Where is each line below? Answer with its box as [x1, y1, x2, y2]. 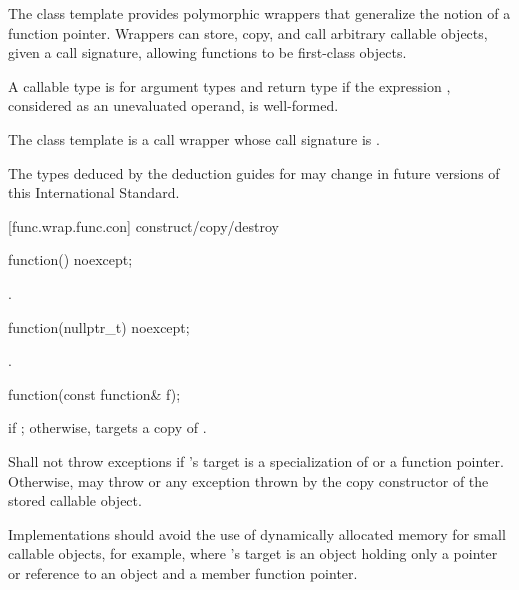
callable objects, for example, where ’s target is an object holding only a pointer [8, 543, 498, 564]
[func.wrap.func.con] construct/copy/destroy [8, 215, 279, 236]
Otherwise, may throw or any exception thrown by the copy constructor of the [8, 470, 489, 491]
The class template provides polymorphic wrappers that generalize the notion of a [8, 3, 511, 23]
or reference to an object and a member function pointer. [8, 562, 358, 583]
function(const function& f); [8, 383, 181, 404]
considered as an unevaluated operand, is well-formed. [8, 95, 339, 116]
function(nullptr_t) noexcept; [8, 316, 190, 337]
